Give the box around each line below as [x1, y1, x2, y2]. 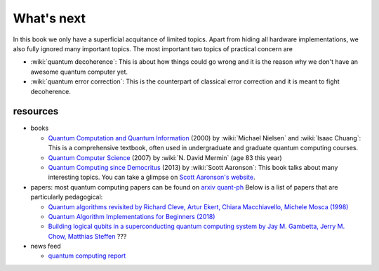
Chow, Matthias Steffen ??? [48, 232, 127, 240]
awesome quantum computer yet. [30, 67, 128, 76]
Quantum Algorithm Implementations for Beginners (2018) [48, 212, 215, 220]
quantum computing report [48, 251, 126, 260]
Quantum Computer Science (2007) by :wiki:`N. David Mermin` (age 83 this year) [48, 153, 282, 161]
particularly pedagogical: [30, 193, 103, 201]
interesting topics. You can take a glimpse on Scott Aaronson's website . [48, 173, 255, 182]
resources [13, 105, 59, 117]
